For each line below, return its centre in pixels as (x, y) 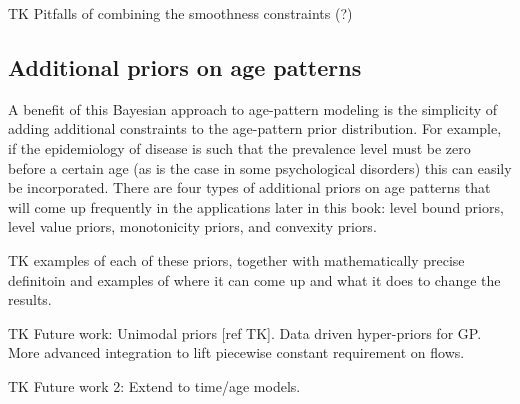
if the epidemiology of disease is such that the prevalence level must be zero (239, 147)
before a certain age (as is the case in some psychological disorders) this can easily (260, 167)
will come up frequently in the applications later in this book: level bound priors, (256, 206)
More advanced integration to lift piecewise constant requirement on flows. (236, 352)
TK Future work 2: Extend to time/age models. (154, 385)
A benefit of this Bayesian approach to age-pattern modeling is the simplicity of (253, 108)
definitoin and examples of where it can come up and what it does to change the (254, 279)
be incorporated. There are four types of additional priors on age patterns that (249, 187)
